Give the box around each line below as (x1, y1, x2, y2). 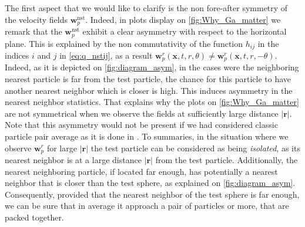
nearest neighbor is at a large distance (5, 154, 142, 166)
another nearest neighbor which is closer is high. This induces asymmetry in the (5, 84, 293, 96)
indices (5, 49, 29, 61)
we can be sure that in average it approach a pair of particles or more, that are (5, 199, 289, 212)
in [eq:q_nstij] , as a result (59, 49, 153, 61)
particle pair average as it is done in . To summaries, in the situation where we (5, 130, 289, 142)
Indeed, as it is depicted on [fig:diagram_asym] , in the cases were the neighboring (5, 61, 299, 73)
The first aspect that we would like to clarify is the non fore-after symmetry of (5, 2, 288, 13)
